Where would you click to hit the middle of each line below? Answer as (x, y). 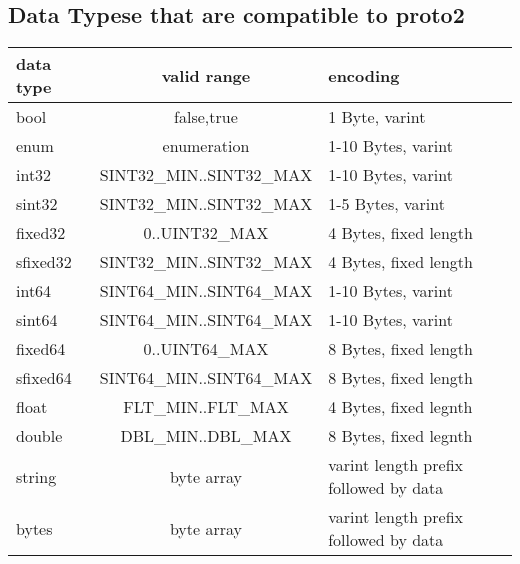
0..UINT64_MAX (206, 349)
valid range (206, 75)
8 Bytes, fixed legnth (400, 436)
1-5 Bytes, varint (386, 204)
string (36, 476)
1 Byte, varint (377, 117)
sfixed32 (44, 262)
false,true (206, 117)
